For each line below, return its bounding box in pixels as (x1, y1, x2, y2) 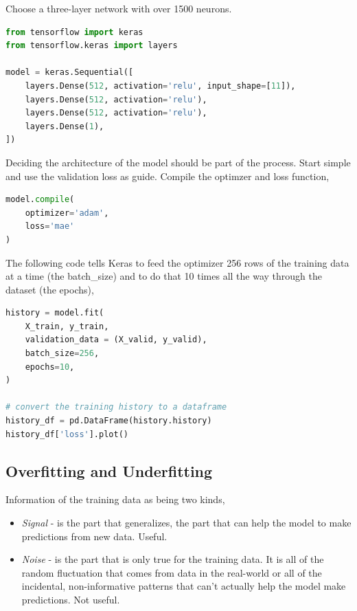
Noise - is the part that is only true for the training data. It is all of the (21, 552, 324, 566)
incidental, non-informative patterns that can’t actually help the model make (21, 579, 346, 593)
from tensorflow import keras (5, 27, 143, 37)
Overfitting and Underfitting (5, 460, 213, 481)
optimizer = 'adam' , (25, 208, 109, 218)
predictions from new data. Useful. (21, 529, 168, 543)
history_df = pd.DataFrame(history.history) (5, 416, 212, 426)
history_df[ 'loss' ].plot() (5, 429, 128, 439)
